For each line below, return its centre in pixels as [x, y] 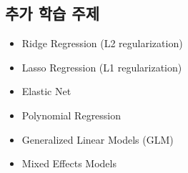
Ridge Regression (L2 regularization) [102, 43]
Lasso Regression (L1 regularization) [102, 67]
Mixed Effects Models [69, 163]
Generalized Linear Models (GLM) [98, 139]
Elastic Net [46, 91]
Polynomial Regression [71, 115]
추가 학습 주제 [53, 13]
